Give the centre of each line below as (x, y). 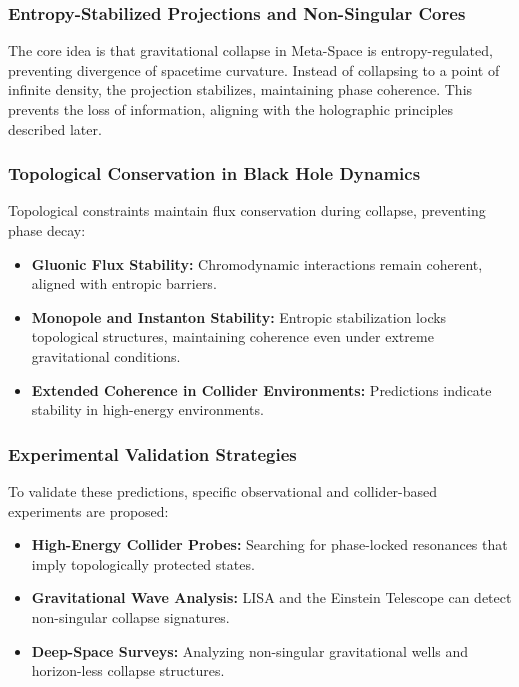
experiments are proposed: (88, 510)
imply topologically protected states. (143, 563)
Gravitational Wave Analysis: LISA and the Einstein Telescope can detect (271, 597)
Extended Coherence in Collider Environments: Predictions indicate (261, 389)
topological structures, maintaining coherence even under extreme (232, 336)
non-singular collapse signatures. (130, 616)
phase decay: (47, 230)
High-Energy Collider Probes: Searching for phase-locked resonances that (269, 544)
